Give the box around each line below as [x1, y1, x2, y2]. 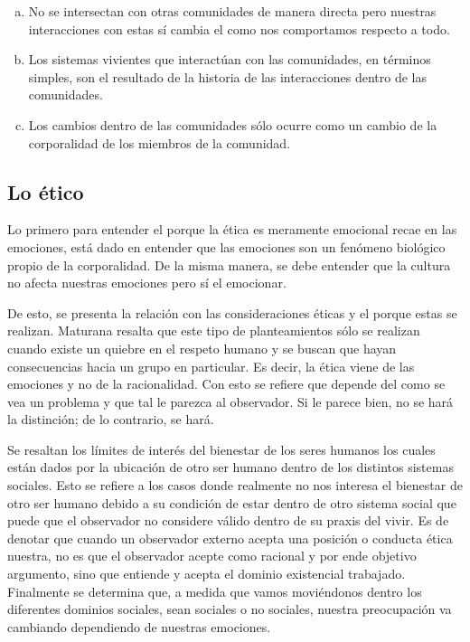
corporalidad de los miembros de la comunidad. [28, 133, 291, 152]
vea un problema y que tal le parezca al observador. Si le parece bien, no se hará [7, 392, 454, 411]
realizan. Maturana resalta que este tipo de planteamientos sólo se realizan [7, 321, 420, 340]
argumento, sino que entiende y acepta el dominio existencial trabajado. [7, 564, 406, 583]
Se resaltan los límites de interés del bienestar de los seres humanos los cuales [7, 439, 436, 458]
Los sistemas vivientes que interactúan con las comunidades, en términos [28, 50, 431, 69]
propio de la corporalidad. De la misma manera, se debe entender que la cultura [7, 255, 451, 274]
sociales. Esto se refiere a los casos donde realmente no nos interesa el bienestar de [7, 476, 463, 495]
